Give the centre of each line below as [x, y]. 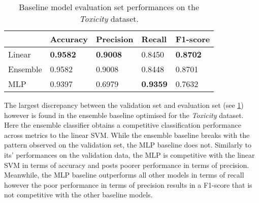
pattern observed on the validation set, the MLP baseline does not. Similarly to [128, 145]
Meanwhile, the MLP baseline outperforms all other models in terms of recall [124, 175]
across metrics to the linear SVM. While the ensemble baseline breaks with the [127, 135]
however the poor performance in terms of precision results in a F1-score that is [128, 184]
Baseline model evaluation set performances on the [109, 7]
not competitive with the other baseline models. [78, 195]
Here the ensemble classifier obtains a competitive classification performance [123, 125]
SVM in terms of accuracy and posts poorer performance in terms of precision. [127, 165]
